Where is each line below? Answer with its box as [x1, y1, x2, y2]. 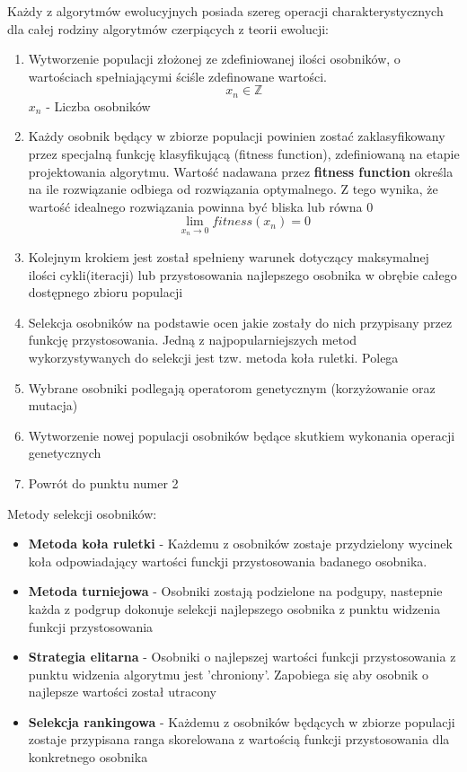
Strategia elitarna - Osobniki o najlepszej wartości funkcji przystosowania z [28, 647, 456, 666]
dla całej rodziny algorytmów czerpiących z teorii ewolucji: [7, 19, 329, 38]
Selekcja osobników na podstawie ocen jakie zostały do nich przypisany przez [28, 312, 453, 331]
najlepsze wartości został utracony [28, 682, 216, 701]
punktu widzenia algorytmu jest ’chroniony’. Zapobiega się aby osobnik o [28, 664, 429, 683]
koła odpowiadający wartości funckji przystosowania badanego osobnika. [28, 551, 427, 570]
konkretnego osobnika [28, 748, 148, 767]
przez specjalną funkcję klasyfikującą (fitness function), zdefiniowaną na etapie [28, 145, 460, 163]
